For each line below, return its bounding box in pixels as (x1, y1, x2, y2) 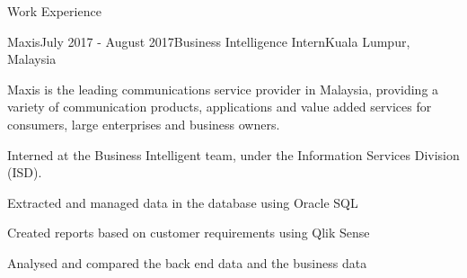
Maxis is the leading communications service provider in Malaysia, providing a (7, 79, 439, 98)
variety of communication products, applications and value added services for (7, 97, 432, 116)
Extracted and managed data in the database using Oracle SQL (7, 193, 358, 211)
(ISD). (7, 163, 42, 182)
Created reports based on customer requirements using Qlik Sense (7, 223, 370, 242)
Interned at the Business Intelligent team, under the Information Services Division (7, 145, 460, 164)
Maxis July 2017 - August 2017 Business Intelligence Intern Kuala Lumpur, (7, 31, 410, 50)
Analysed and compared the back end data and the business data (7, 253, 367, 272)
